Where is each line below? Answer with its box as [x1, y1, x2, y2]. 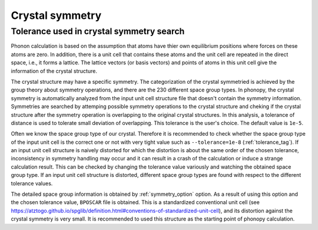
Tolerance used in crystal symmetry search [11, 26, 185, 37]
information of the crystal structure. [11, 67, 97, 74]
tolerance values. [11, 180, 53, 187]
